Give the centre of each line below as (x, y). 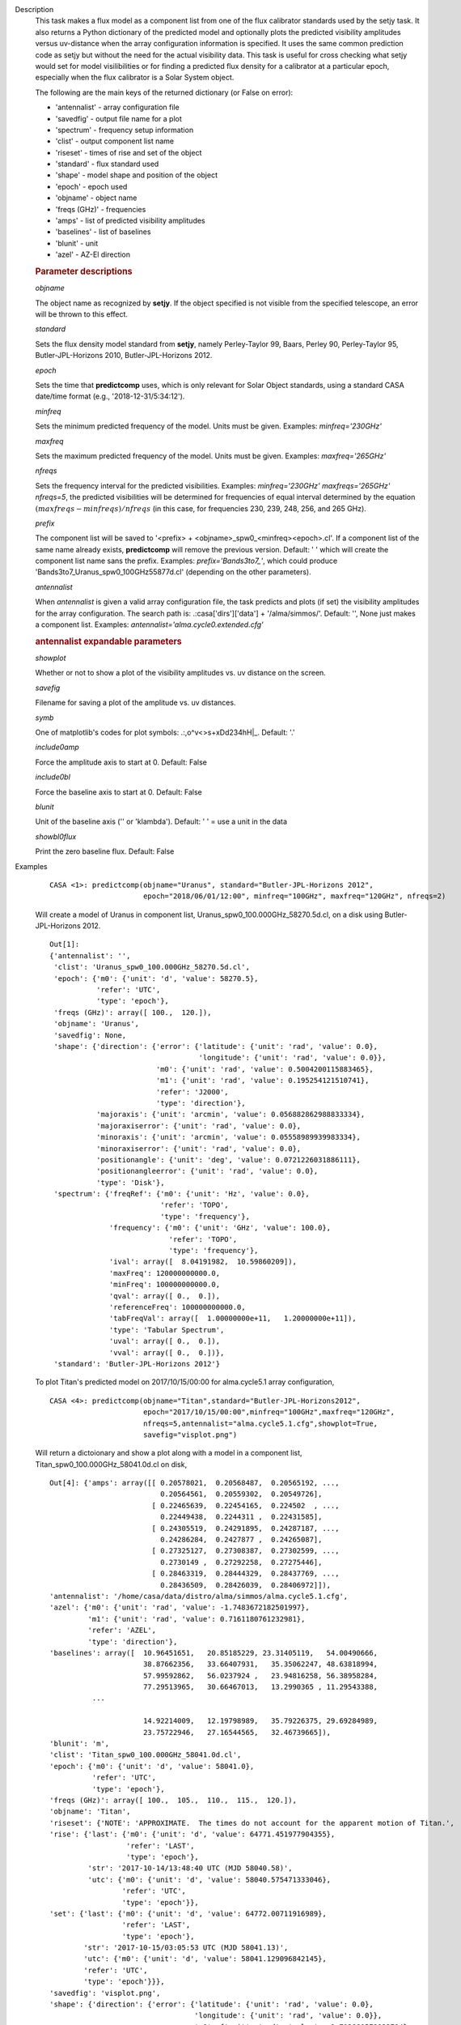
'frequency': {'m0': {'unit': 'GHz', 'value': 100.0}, (220, 1228)
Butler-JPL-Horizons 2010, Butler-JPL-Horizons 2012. (124, 356)
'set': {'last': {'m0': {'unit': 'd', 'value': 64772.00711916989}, (188, 1913)
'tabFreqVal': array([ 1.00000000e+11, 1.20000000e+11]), (233, 1319)
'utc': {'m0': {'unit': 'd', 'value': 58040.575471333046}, (209, 1880)
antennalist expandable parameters (108, 642)
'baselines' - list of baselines (103, 232)
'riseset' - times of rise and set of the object (129, 152)
